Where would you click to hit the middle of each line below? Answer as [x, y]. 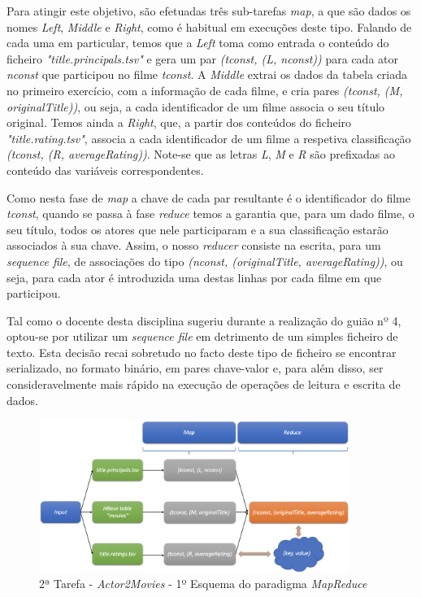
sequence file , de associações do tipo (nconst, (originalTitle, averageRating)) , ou [205, 261]
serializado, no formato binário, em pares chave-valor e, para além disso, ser [195, 368]
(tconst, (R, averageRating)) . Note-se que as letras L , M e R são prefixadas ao [201, 154]
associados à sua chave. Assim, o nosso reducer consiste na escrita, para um [194, 245]
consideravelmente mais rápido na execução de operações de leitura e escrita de [204, 384]
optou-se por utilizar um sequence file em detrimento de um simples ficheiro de [202, 336]
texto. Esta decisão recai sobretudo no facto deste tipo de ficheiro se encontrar [202, 352]
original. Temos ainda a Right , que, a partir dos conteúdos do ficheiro [179, 122]
